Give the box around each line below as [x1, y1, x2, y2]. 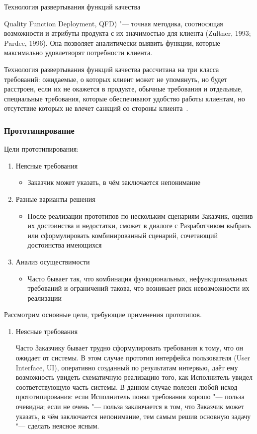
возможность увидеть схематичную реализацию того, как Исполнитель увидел [15, 372, 253, 382]
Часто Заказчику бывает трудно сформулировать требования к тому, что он [15, 343, 244, 353]
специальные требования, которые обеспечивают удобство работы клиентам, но [4, 93, 245, 103]
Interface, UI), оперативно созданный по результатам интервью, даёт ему [15, 362, 238, 372]
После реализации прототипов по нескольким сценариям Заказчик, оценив [27, 210, 253, 221]
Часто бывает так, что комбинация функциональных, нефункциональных [27, 273, 248, 283]
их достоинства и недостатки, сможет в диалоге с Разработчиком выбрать [27, 220, 251, 231]
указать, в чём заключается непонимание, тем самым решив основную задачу [15, 411, 251, 421]
